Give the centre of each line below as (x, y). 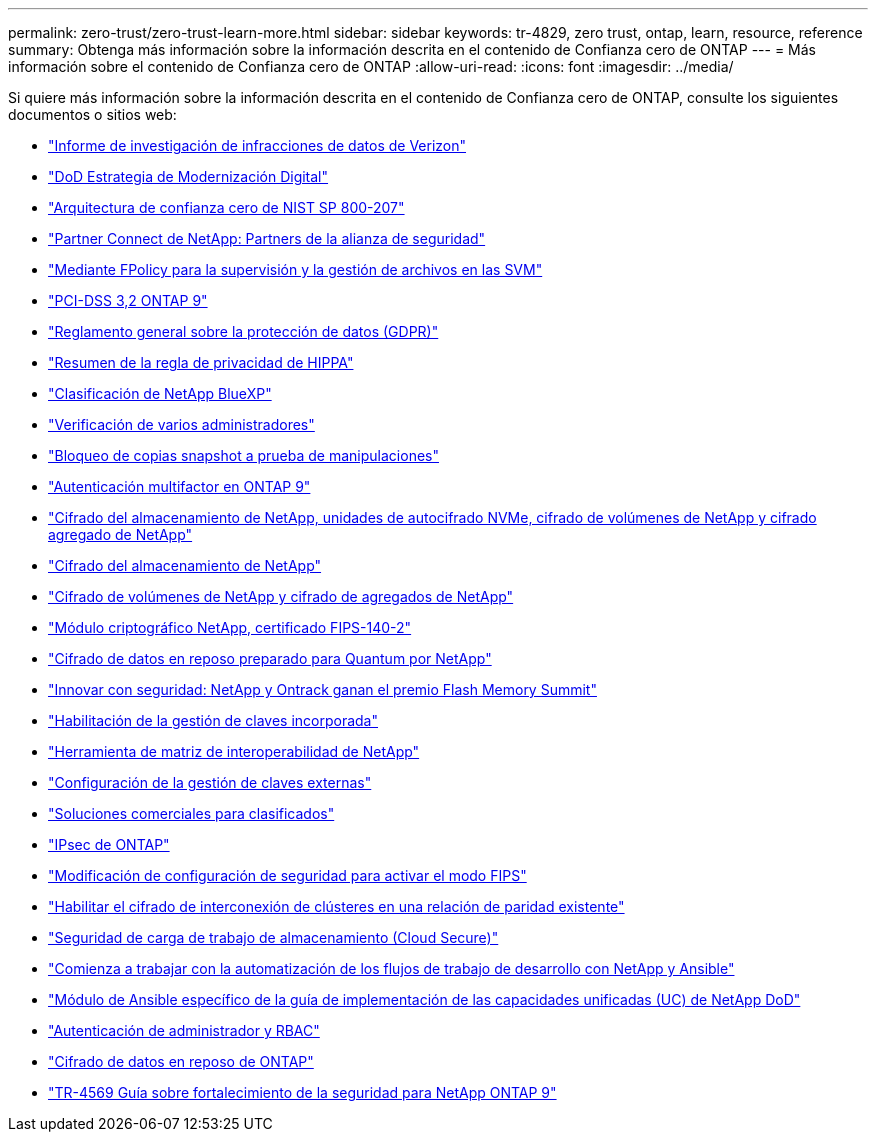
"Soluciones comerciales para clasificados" (191, 813)
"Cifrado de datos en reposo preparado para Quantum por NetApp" (270, 658)
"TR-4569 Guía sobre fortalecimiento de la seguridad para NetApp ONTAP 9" (302, 1092)
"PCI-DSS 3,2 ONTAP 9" (128, 300)
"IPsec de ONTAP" (109, 844)
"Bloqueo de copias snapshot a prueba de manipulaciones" (243, 455)
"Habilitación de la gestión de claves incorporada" (213, 720)
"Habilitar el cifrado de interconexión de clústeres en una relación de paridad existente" (336, 906)
